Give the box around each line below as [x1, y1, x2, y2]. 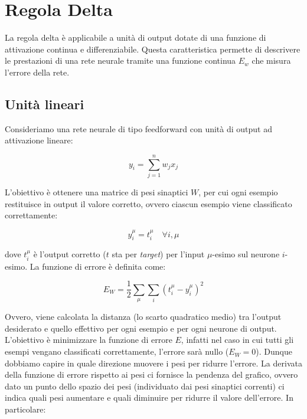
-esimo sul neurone [212, 248, 280, 260]
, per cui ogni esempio [198, 186, 278, 198]
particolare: [5, 403, 46, 415]
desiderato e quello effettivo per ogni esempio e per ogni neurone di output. [5, 322, 277, 334]
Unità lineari [5, 94, 84, 113]
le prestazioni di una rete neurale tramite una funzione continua [5, 54, 236, 67]
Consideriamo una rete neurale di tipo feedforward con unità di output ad [5, 122, 272, 135]
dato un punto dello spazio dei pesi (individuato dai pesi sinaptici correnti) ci [5, 379, 285, 392]
